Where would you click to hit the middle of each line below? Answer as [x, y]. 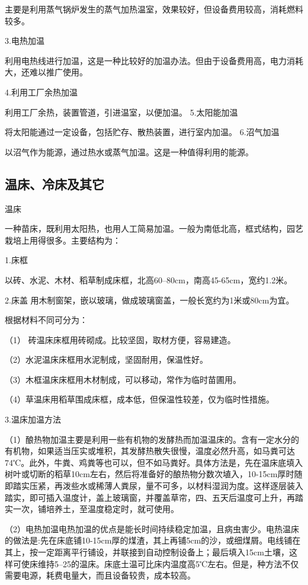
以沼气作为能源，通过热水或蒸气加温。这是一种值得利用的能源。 [129, 151]
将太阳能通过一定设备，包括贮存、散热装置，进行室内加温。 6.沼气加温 [142, 132]
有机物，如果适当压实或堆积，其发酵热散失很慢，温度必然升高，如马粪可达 [150, 451]
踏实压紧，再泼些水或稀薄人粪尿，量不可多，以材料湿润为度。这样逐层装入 [158, 486]
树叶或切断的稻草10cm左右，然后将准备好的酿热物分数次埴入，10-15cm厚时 [150, 474]
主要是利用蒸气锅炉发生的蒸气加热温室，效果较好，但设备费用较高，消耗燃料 [154, 9]
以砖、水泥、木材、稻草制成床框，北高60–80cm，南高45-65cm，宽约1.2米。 [149, 279]
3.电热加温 [25, 41]
